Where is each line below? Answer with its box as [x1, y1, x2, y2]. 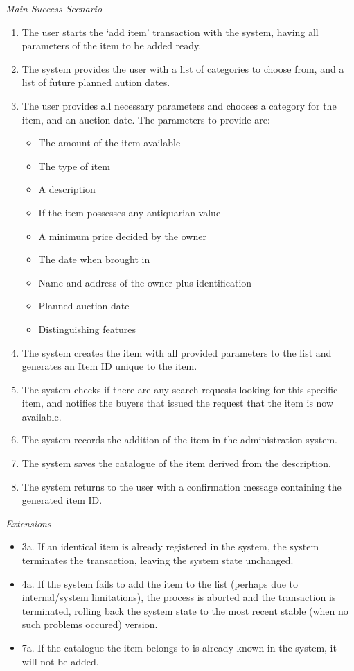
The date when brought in [38, 252, 150, 266]
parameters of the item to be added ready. [21, 38, 202, 53]
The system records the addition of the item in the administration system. [21, 432, 337, 447]
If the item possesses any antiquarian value [38, 205, 221, 219]
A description [38, 182, 96, 196]
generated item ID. [21, 493, 103, 507]
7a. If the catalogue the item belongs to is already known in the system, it [21, 640, 337, 654]
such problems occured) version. [21, 617, 158, 631]
